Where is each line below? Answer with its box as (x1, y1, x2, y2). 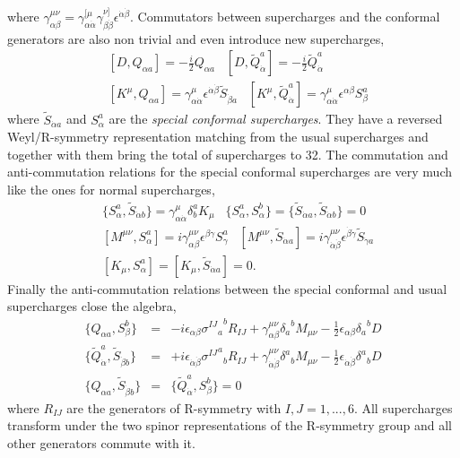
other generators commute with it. (7, 433, 195, 452)
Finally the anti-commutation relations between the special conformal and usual (7, 279, 447, 298)
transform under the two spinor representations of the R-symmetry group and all (7, 416, 452, 435)
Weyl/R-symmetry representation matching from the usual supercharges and (7, 127, 429, 146)
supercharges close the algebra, (7, 297, 177, 315)
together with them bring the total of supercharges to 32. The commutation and (7, 144, 448, 163)
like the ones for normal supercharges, (7, 180, 215, 199)
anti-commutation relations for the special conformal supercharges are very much (7, 162, 453, 181)
